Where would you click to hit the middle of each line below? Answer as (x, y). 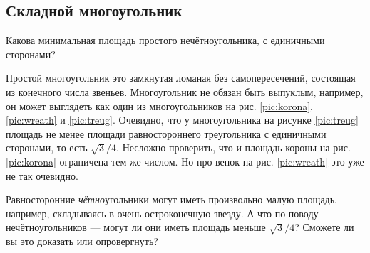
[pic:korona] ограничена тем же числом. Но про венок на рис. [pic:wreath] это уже (185, 161)
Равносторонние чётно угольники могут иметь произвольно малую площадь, (171, 199)
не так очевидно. (42, 175)
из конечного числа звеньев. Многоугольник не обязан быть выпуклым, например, (185, 91)
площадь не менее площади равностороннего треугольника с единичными (166, 133)
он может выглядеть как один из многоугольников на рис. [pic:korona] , (159, 106)
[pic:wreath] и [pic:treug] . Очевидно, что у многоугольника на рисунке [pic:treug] (182, 120)
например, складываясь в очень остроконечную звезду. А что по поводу (162, 213)
